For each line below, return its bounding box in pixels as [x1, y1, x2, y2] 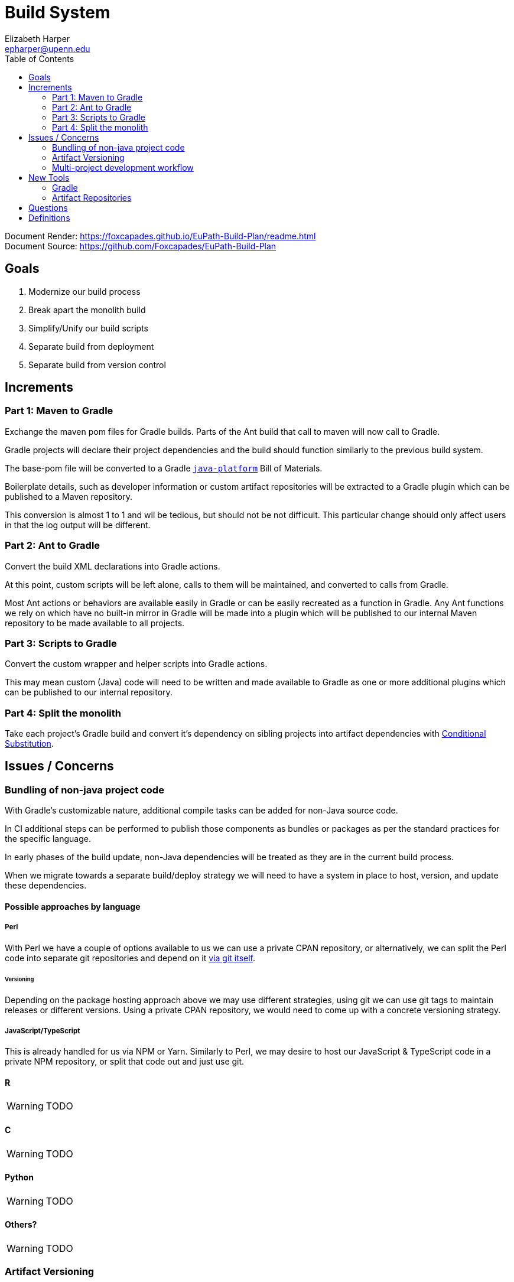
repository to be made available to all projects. [5, 617, 185, 628]
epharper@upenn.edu [5, 43, 90, 54]
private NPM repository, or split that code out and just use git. [5, 1056, 245, 1067]
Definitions [28, 212, 70, 223]
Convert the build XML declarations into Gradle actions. [5, 561, 220, 571]
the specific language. [5, 834, 92, 844]
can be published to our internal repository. [5, 687, 173, 698]
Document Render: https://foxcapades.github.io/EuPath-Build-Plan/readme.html [5, 230, 316, 241]
